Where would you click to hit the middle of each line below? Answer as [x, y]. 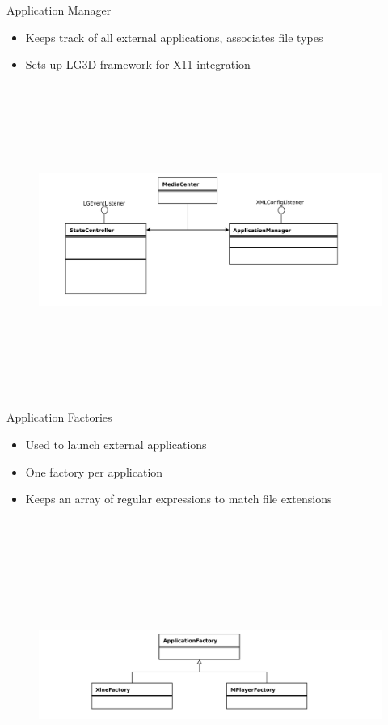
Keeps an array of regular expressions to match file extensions [179, 499]
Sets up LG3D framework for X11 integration [138, 64]
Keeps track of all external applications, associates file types [174, 37]
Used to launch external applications [116, 444]
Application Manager [59, 10]
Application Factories [59, 417]
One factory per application [94, 471]
